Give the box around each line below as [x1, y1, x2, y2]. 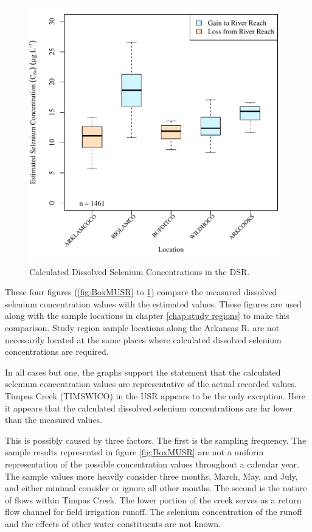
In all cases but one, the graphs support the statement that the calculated [5, 365, 281, 378]
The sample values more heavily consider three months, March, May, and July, [5, 469, 298, 482]
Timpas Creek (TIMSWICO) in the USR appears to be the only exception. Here [5, 389, 305, 402]
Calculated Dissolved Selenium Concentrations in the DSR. [29, 265, 250, 278]
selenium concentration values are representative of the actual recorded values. [5, 377, 297, 390]
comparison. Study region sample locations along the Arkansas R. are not [5, 321, 280, 334]
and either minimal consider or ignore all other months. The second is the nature [5, 481, 307, 494]
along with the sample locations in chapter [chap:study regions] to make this [5, 309, 289, 322]
